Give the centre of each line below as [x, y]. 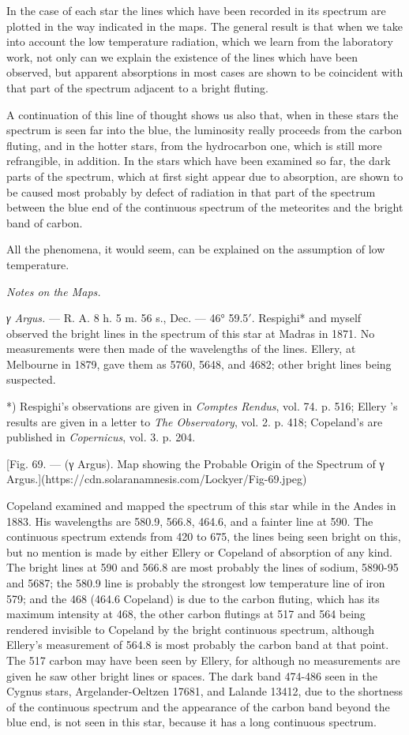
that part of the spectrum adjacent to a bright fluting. [137, 87]
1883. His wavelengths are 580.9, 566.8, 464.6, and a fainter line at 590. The [190, 521]
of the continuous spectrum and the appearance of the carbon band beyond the [198, 706]
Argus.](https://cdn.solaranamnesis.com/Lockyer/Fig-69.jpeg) [157, 479]
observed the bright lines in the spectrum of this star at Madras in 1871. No [191, 333]
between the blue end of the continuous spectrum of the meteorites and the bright [205, 207]
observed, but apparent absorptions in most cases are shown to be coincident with [205, 72]
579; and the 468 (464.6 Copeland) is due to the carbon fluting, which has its [193, 598]
